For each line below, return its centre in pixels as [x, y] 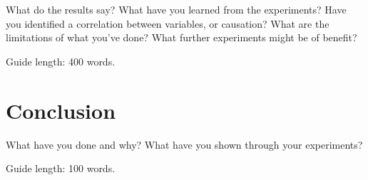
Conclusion [61, 110]
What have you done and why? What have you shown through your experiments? [184, 144]
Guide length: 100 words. [61, 168]
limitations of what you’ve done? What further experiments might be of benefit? [182, 37]
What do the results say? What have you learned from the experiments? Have [176, 9]
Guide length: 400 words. [61, 61]
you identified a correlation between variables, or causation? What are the [168, 23]
